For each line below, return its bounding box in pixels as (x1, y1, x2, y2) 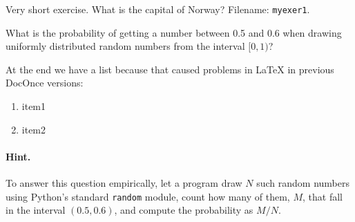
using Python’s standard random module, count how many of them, (6, 189, 290, 203)
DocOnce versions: (6, 75, 84, 90)
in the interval (6, 203, 66, 217)
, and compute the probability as (114, 203, 253, 217)
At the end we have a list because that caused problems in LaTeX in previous (6, 62, 334, 76)
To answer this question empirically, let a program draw (6, 176, 242, 190)
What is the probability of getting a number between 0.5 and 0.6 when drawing (6, 25, 342, 39)
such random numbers (256, 176, 350, 190)
